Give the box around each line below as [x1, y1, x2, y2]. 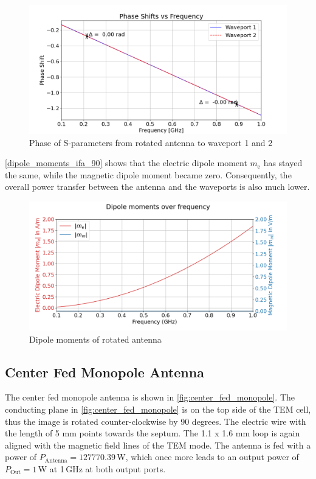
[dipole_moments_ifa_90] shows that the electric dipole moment [5, 156, 247, 169]
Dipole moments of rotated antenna [29, 332, 162, 345]
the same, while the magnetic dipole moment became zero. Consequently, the [5, 168, 292, 181]
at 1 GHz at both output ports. [49, 462, 166, 475]
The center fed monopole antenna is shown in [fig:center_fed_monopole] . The [5, 391, 295, 404]
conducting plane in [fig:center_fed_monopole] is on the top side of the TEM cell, [5, 402, 311, 415]
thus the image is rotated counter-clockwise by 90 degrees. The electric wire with [5, 414, 306, 427]
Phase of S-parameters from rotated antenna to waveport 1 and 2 [29, 136, 273, 149]
